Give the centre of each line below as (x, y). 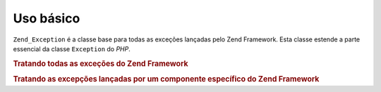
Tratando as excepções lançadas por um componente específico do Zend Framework (166, 79)
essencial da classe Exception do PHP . (72, 48)
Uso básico (47, 18)
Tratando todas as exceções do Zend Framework (101, 63)
